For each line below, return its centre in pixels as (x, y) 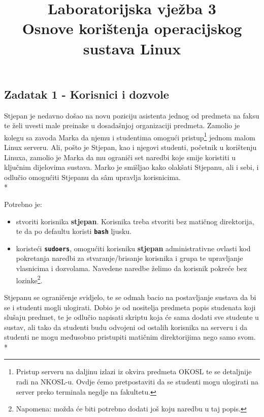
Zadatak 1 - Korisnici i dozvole (87, 94)
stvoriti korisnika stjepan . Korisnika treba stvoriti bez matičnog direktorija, (135, 221)
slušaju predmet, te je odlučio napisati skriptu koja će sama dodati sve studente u (131, 317)
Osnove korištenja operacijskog (132, 28)
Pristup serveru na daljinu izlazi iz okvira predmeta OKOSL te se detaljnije (134, 371)
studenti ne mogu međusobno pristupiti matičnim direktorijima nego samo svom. (130, 337)
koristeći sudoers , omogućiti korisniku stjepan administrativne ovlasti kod (133, 248)
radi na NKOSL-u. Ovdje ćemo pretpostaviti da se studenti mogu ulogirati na (137, 382)
